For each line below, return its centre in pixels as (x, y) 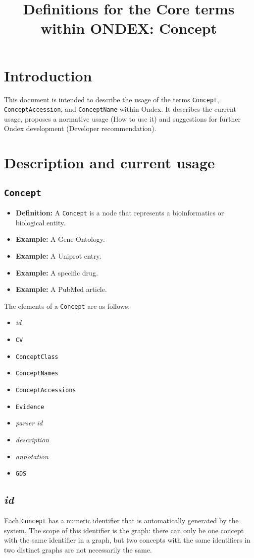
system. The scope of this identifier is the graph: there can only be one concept (124, 530)
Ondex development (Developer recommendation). (80, 128)
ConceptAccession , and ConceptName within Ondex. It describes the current (120, 109)
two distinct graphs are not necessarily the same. (78, 549)
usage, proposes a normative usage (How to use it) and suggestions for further (122, 118)
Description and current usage (109, 163)
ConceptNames (37, 374)
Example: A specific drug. (57, 272)
